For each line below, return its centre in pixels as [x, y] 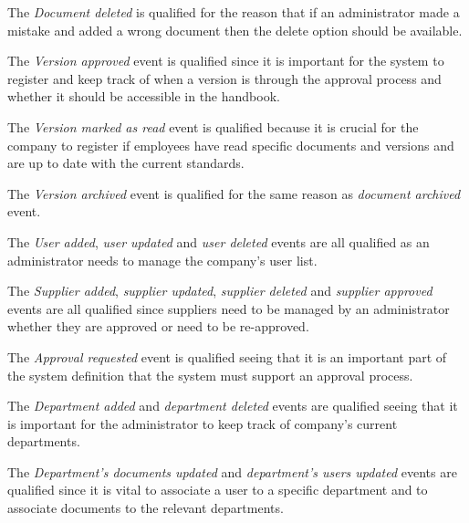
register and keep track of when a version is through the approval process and [224, 78]
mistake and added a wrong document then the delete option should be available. [235, 30]
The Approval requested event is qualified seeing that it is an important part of [227, 356]
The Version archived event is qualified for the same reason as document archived [234, 193]
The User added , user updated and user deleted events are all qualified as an [219, 241]
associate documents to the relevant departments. [146, 508]
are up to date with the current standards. [126, 163]
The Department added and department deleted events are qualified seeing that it [233, 406]
